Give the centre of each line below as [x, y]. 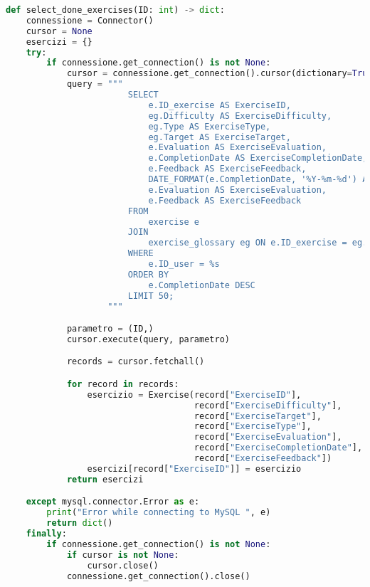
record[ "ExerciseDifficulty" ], [268, 405]
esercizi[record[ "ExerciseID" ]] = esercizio [194, 469]
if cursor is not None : [123, 555]
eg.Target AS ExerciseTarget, [220, 137]
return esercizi [105, 479]
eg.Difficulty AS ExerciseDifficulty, [240, 116]
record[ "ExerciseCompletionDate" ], [278, 448]
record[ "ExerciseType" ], [253, 427]
